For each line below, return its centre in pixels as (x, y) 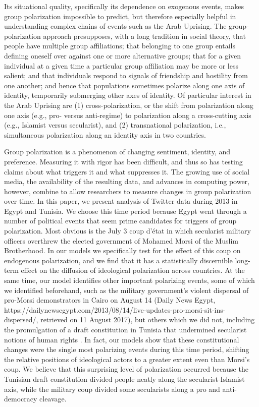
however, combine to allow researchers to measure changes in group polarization (128, 191)
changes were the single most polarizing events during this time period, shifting (127, 349)
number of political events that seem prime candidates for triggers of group (120, 221)
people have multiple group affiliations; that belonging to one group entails (120, 46)
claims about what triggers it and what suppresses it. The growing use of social (127, 171)
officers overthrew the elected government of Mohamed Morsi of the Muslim (121, 240)
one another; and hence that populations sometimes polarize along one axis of (124, 85)
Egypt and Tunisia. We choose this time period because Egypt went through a (125, 211)
